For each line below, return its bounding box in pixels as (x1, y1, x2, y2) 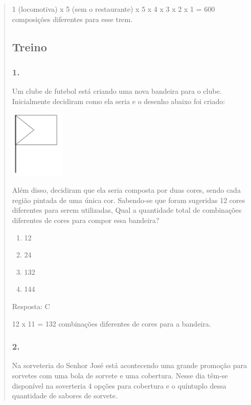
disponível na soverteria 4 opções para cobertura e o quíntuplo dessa (12, 380, 226, 391)
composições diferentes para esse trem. (12, 13, 133, 24)
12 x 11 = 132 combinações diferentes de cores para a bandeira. (12, 318, 211, 329)
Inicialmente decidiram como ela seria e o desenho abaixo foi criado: (12, 95, 225, 106)
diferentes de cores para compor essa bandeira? (12, 214, 159, 225)
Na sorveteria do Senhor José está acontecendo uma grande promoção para (12, 360, 247, 371)
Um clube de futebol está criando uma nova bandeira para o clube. (12, 86, 222, 96)
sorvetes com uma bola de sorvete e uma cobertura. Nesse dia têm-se (12, 370, 228, 380)
